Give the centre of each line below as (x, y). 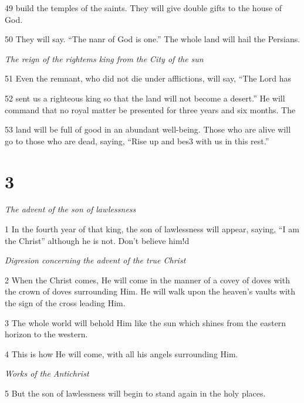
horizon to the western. (46, 334)
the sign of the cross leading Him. (65, 303)
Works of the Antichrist (47, 373)
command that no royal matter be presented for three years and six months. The (150, 109)
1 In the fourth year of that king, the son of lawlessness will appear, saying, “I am (152, 229)
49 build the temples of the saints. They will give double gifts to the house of (143, 8)
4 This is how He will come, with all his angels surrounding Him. (121, 353)
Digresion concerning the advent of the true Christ (95, 260)
